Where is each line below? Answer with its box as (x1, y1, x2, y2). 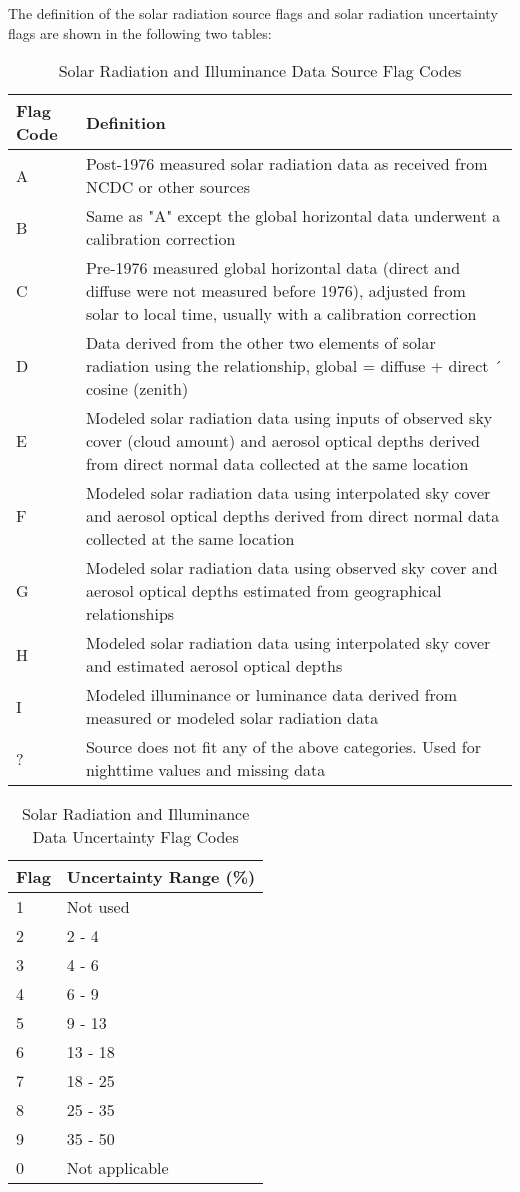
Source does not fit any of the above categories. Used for (85, 735, 481, 759)
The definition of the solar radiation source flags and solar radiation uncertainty (8, 3, 498, 23)
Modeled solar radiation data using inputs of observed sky (85, 406, 493, 430)
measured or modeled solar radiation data (85, 706, 379, 730)
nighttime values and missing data (85, 758, 326, 782)
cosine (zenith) (85, 377, 189, 401)
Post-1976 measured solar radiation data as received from (85, 152, 488, 176)
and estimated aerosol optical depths (85, 654, 343, 678)
